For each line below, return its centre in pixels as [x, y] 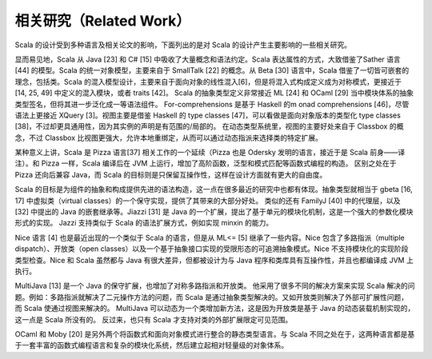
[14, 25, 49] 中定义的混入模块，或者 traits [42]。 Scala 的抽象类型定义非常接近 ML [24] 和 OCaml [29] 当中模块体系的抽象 [214, 93]
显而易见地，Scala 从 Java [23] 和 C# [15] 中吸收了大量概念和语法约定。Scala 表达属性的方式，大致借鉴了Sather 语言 [208, 59]
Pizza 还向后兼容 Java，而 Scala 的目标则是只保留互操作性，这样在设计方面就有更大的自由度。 [171, 174]
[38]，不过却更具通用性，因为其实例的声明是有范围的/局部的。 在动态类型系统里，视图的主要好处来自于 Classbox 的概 [209, 126]
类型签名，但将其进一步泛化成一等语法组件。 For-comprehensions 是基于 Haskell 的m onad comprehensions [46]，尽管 [212, 104]
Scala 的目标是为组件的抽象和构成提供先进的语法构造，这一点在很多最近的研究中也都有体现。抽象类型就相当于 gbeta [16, [214, 189]
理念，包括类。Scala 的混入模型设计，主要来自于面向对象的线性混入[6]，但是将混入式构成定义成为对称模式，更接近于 [208, 82]
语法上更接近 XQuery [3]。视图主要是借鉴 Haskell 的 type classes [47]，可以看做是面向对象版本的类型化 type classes [208, 115]
